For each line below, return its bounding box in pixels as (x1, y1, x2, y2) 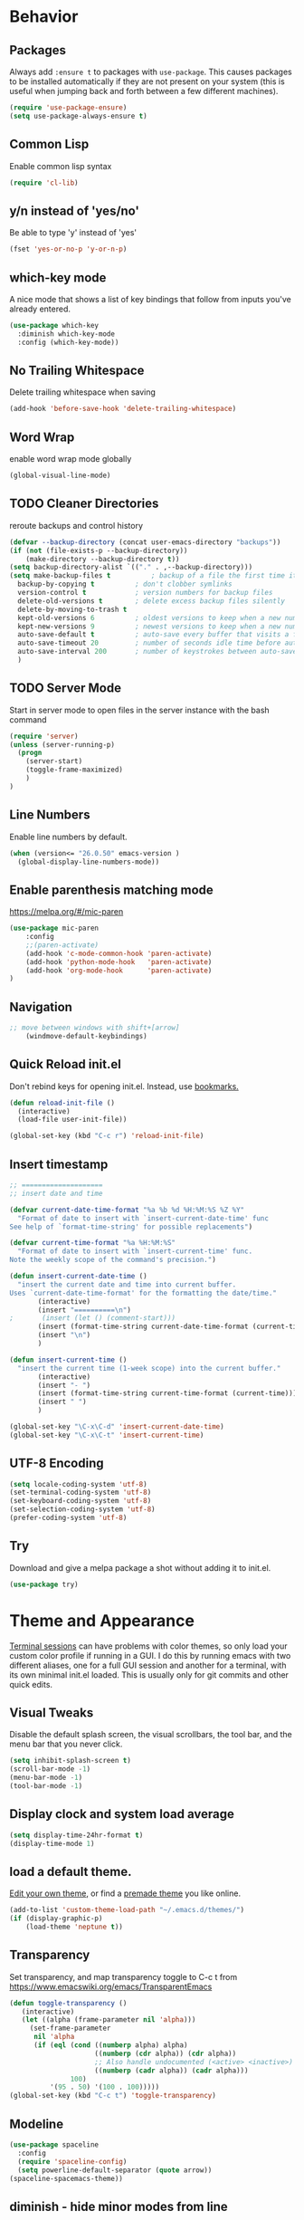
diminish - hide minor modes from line (9, 2198, 228, 2215)
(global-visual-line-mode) (9, 471, 111, 481)
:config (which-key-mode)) (17, 338, 119, 347)
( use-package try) (9, 1580, 79, 1589)
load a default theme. (9, 1863, 132, 1880)
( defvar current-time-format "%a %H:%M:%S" (9, 1239, 176, 1248)
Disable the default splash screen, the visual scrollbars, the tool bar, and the (9, 1729, 292, 1740)
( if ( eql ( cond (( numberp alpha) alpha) (33, 2041, 188, 2050)
